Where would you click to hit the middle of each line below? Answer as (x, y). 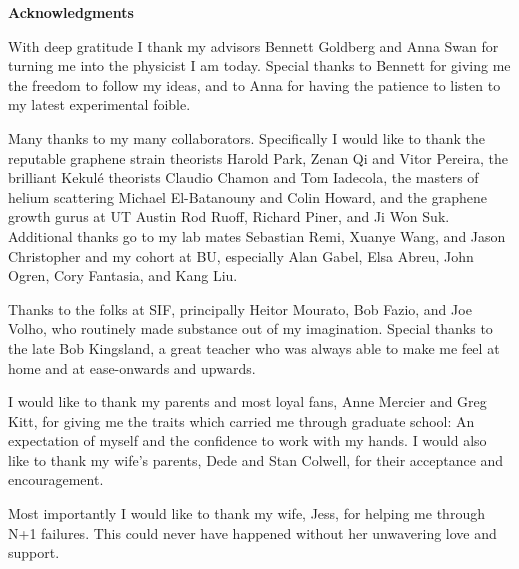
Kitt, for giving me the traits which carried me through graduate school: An (241, 420)
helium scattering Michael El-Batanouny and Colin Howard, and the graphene (247, 196)
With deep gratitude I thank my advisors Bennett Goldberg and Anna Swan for (253, 45)
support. (34, 552)
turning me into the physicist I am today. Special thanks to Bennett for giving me (259, 65)
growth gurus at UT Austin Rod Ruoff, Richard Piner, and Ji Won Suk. (229, 216)
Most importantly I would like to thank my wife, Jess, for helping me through (246, 513)
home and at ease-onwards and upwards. (132, 367)
